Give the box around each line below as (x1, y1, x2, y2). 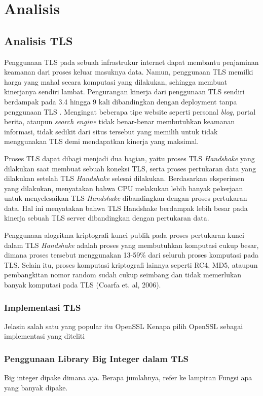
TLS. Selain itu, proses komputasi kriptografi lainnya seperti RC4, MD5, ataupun (4, 259, 258, 270)
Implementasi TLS (4, 301, 81, 313)
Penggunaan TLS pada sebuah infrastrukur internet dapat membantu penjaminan (4, 56, 259, 67)
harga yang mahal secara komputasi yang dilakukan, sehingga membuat (4, 76, 228, 87)
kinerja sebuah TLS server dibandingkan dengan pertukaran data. (4, 212, 209, 223)
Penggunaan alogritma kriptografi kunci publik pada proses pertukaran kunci (4, 230, 244, 240)
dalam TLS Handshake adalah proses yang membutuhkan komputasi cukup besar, (4, 239, 259, 250)
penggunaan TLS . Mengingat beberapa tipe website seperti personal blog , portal (4, 106, 256, 117)
